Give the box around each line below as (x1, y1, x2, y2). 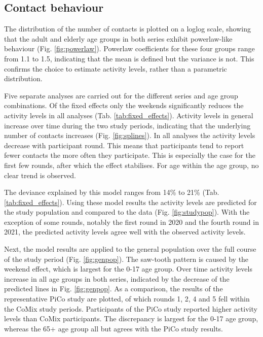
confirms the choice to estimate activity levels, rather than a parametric (4, 63, 227, 74)
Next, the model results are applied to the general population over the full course (4, 244, 256, 254)
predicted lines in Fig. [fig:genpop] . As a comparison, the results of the (4, 283, 223, 294)
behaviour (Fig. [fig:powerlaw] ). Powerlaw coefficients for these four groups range (4, 43, 255, 54)
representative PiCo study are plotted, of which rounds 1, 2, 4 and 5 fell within (4, 293, 250, 304)
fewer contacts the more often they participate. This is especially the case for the (4, 150, 255, 160)
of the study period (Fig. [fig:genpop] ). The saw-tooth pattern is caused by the (4, 253, 249, 264)
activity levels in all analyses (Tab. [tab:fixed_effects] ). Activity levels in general (4, 110, 253, 120)
